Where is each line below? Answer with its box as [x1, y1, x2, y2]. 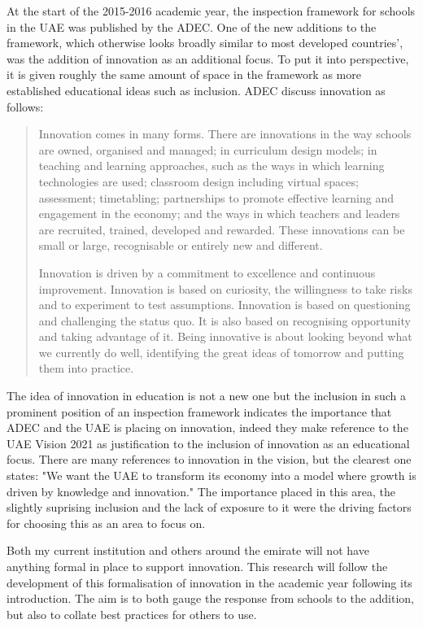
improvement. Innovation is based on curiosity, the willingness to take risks [38, 280, 412, 297]
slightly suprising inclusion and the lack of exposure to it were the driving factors [7, 499, 412, 516]
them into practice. [38, 360, 134, 377]
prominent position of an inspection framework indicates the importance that [7, 403, 392, 420]
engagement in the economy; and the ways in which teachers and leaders [38, 205, 400, 222]
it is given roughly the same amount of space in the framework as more [7, 66, 361, 83]
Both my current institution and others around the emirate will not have [7, 542, 369, 559]
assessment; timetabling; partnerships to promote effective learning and [38, 189, 394, 206]
